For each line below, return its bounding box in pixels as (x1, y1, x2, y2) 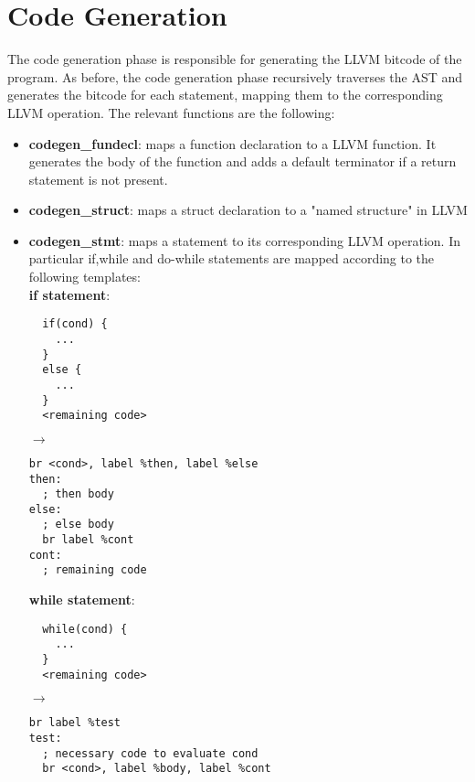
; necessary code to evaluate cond (42, 746, 259, 760)
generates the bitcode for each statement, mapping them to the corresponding (7, 85, 443, 104)
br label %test (28, 716, 121, 730)
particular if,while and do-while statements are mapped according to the (28, 249, 435, 268)
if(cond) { (42, 317, 108, 331)
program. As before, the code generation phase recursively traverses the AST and (7, 67, 463, 86)
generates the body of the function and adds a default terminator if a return (28, 152, 457, 171)
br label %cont (42, 533, 134, 547)
